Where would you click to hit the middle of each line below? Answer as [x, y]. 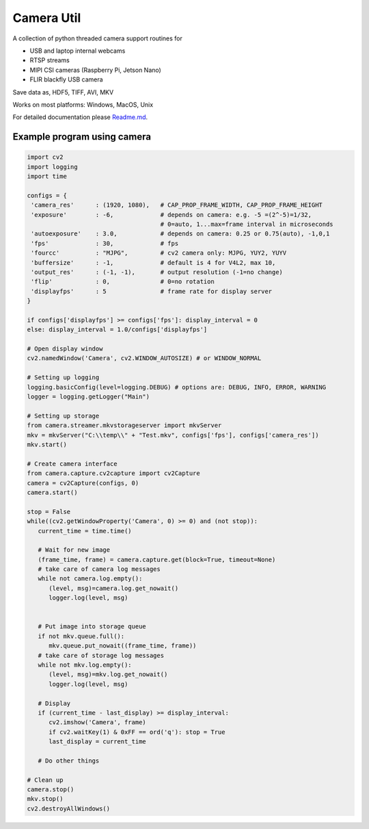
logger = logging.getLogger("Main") [88, 397]
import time [47, 177]
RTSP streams [50, 60]
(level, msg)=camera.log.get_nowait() [114, 588]
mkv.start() [47, 445]
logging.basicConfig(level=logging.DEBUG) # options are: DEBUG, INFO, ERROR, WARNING [177, 387]
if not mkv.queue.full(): [81, 636]
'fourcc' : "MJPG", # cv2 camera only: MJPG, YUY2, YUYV [159, 253]
